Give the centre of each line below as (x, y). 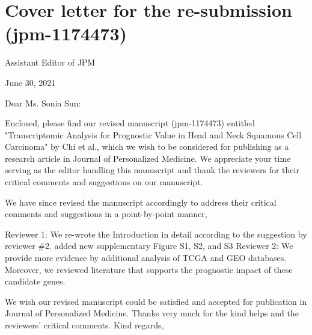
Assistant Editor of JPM (50, 62)
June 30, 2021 (30, 82)
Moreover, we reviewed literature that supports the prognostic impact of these (149, 269)
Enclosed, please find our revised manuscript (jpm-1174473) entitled (130, 123)
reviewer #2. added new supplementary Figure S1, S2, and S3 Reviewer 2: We (149, 246)
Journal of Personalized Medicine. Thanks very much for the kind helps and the (152, 313)
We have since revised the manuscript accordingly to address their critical (141, 202)
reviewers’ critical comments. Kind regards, (84, 325)
